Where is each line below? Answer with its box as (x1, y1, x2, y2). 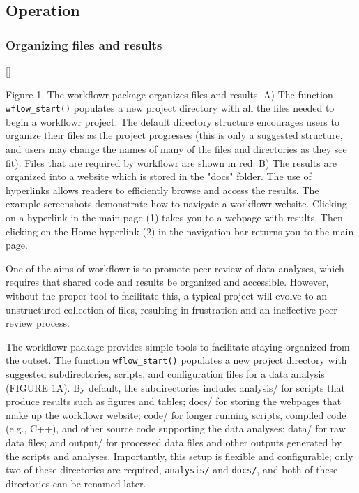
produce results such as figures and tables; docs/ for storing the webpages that (6, 394, 342, 409)
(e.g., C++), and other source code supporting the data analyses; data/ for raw (6, 421, 346, 436)
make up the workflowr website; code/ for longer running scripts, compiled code (6, 407, 346, 422)
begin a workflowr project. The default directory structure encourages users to (6, 114, 339, 128)
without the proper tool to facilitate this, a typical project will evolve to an (6, 288, 328, 302)
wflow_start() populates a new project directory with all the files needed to (6, 101, 335, 115)
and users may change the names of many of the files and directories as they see (6, 142, 347, 156)
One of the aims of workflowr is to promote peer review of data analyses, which (6, 260, 344, 275)
